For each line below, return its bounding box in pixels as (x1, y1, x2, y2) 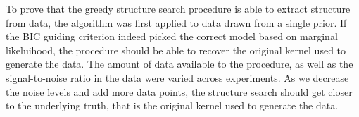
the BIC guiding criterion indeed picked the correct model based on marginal (6, 29, 338, 44)
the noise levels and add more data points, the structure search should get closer (6, 84, 353, 99)
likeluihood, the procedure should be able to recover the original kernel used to (6, 42, 346, 57)
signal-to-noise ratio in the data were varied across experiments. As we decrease (6, 70, 349, 85)
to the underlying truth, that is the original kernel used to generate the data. (6, 98, 339, 113)
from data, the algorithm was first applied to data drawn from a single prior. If (6, 15, 347, 30)
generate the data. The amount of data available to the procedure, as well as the (6, 56, 353, 71)
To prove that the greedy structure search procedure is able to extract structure (6, 1, 351, 16)
